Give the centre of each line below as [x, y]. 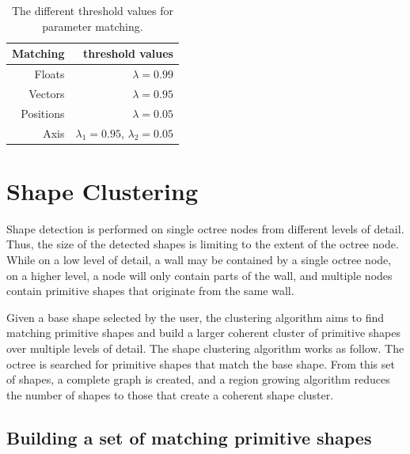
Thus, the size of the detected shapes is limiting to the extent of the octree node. [203, 244]
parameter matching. [93, 26]
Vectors [47, 93]
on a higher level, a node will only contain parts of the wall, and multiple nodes [199, 275]
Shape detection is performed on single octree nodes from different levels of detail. [205, 228]
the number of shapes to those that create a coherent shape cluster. [170, 394]
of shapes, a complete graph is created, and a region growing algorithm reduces [198, 379]
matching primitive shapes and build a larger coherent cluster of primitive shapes [204, 333]
